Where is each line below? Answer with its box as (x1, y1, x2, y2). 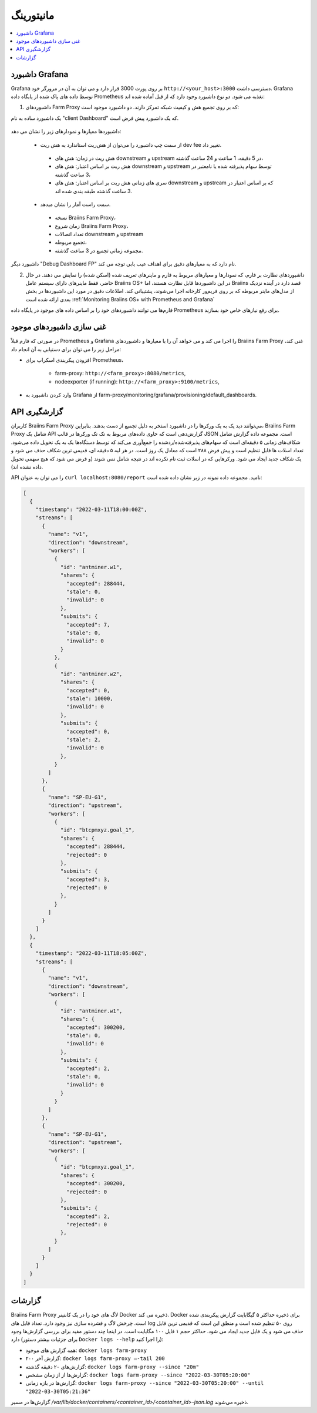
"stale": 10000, (66, 695, 114, 702)
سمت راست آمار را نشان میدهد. (40, 200, 111, 208)
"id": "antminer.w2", (60, 670, 123, 677)
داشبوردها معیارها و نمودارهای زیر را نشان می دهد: (11, 128, 122, 135)
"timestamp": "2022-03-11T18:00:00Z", (35, 506, 147, 513)
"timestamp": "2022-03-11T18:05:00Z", (35, 950, 147, 957)
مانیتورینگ (11, 9, 55, 22)
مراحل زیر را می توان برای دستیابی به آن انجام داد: (11, 345, 122, 352)
